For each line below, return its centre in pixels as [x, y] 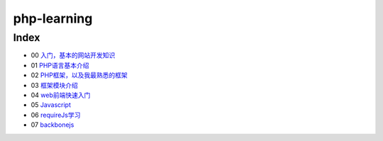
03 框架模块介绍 [54, 85]
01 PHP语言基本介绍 [60, 65]
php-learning [53, 18]
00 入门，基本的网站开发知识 [73, 55]
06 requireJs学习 [56, 115]
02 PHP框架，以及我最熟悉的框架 [79, 75]
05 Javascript [51, 105]
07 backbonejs [52, 125]
